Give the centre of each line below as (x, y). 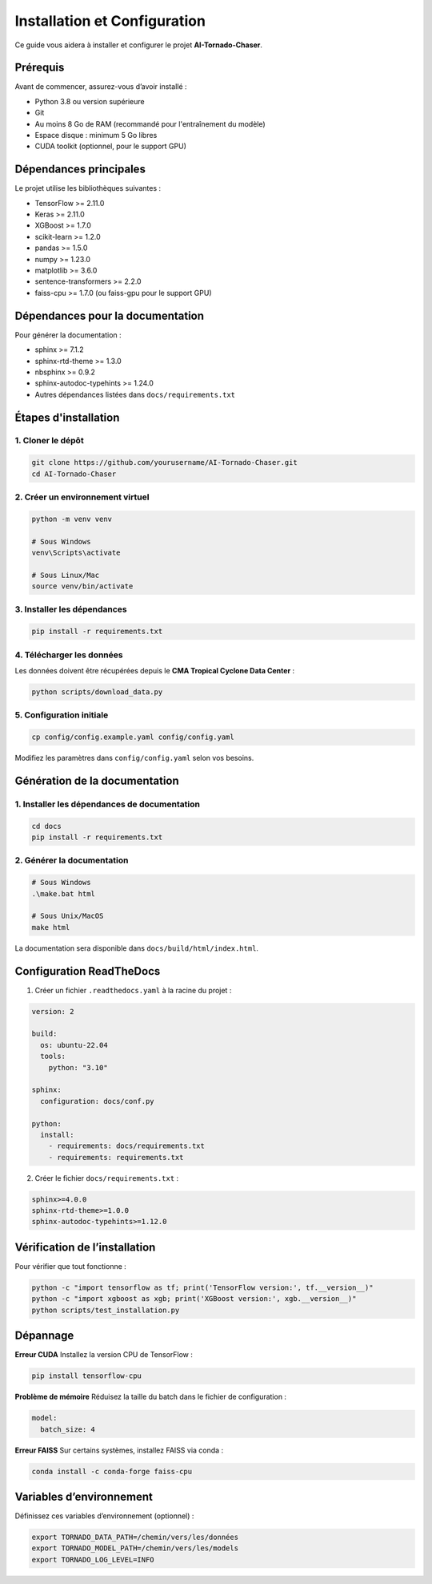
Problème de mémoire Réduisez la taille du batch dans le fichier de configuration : (151, 1397)
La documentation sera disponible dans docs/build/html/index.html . (137, 948)
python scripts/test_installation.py (106, 1310)
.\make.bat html (64, 893)
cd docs (46, 826)
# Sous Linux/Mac (66, 575)
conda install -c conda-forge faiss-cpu (112, 1471)
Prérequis (40, 68)
